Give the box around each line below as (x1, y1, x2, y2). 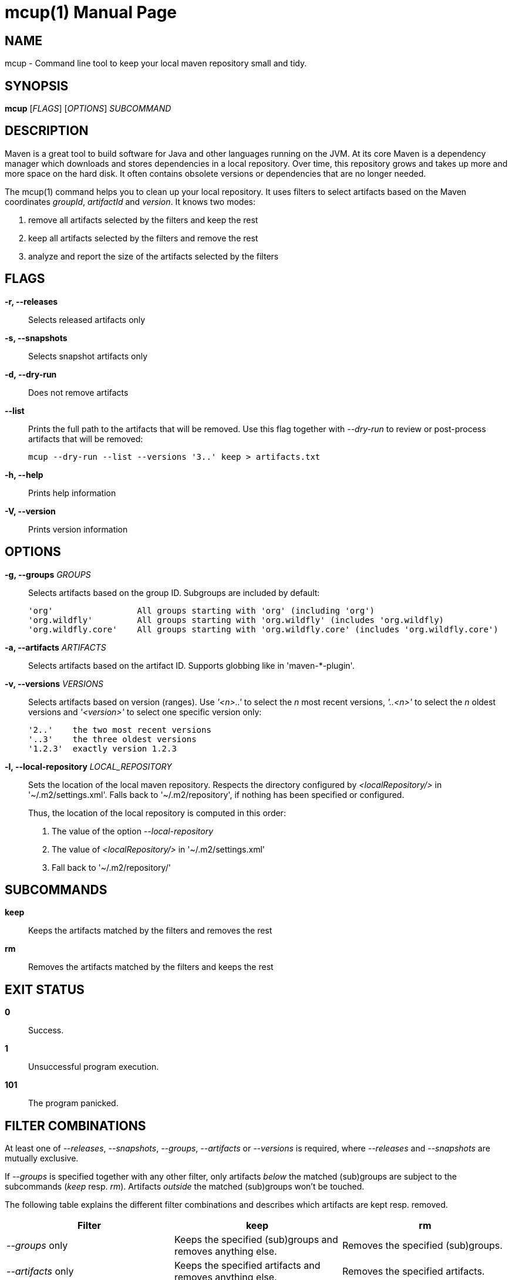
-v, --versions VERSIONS (5, 678, 104, 689)
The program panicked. (28, 1098, 119, 1109)
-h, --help (5, 469, 43, 480)
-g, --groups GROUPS (5, 569, 91, 580)
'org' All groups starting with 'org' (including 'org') (28, 605, 375, 615)
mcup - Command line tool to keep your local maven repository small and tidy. (5, 58, 307, 69)
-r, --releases (5, 296, 58, 306)
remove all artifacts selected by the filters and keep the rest (28, 214, 258, 225)
